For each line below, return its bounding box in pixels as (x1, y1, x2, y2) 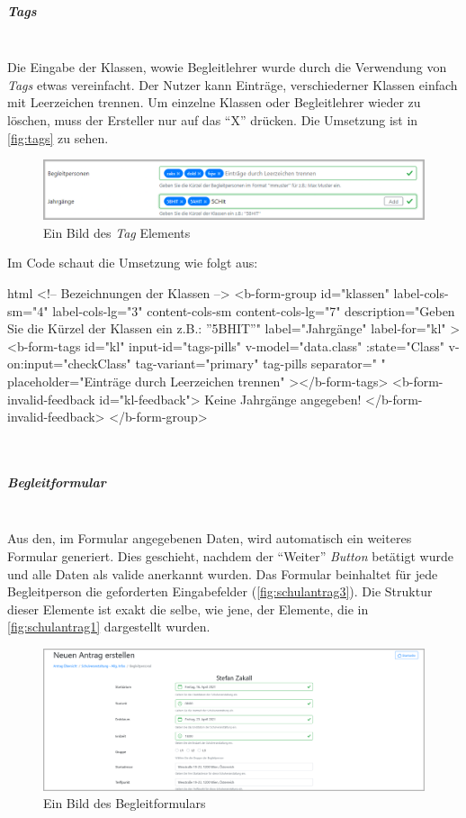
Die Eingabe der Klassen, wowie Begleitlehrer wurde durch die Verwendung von (7, 58, 447, 77)
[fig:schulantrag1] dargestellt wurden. (7, 617, 211, 636)
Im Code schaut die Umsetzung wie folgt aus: (7, 253, 258, 272)
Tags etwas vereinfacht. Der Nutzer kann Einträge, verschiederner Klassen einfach (7, 75, 458, 94)
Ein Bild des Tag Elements (43, 223, 191, 241)
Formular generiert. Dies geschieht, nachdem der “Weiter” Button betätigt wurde (7, 547, 453, 566)
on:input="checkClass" (7, 354, 131, 373)
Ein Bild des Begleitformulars (43, 794, 206, 813)
